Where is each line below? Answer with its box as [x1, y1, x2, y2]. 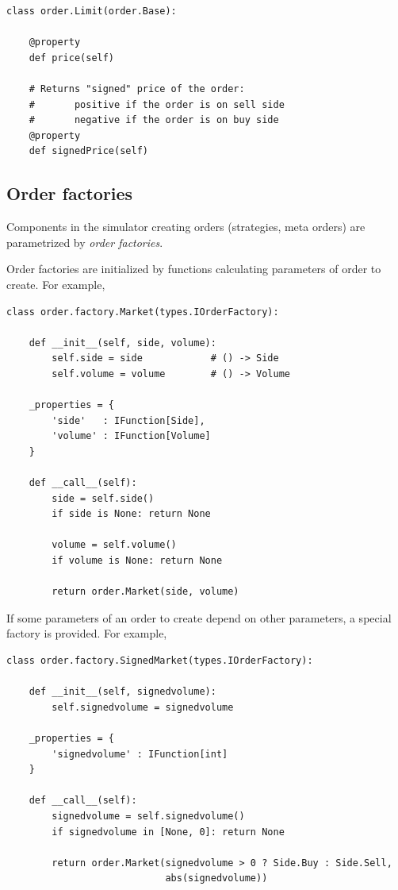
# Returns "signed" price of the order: [29, 83, 245, 94]
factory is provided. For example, [6, 625, 167, 641]
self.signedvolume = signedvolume [52, 701, 234, 713]
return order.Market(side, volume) [52, 586, 239, 598]
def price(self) [29, 52, 115, 64]
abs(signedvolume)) [165, 873, 268, 884]
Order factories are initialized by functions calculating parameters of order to [6, 260, 381, 277]
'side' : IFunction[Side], [52, 414, 205, 426]
